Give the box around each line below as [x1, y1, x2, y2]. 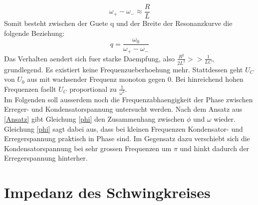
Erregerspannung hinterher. [4, 153, 88, 163]
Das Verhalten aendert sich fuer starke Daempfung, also [4, 53, 175, 63]
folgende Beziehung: [4, 27, 65, 38]
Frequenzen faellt [4, 83, 56, 94]
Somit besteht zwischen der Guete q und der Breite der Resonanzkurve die [4, 18, 233, 28]
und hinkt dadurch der [180, 143, 250, 153]
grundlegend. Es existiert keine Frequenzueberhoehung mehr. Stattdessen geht [4, 64, 243, 74]
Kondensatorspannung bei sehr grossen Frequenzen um [4, 143, 172, 153]
